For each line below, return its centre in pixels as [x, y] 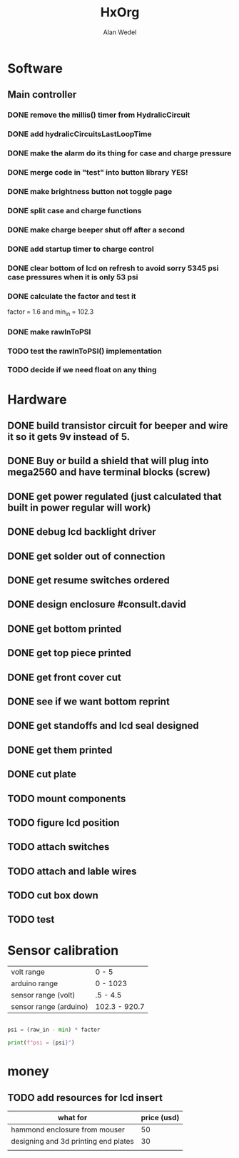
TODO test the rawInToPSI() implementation [85, 351]
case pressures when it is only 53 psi [73, 277]
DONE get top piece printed [70, 653]
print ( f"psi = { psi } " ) [41, 1043]
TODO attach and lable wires [72, 871]
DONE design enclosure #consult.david [97, 604]
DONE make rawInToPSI [49, 332]
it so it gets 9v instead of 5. [69, 437]
